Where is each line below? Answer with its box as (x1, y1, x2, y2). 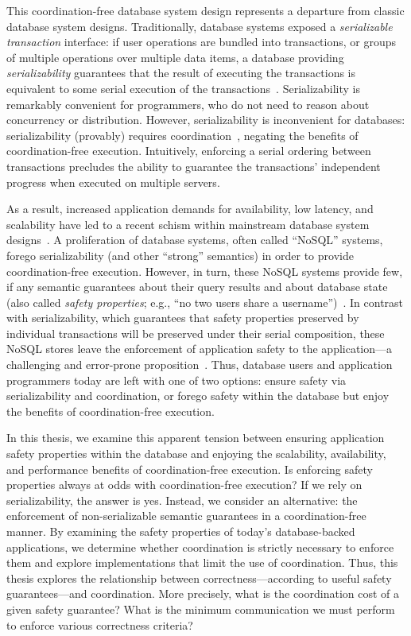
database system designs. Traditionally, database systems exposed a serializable (6, 17, 393, 34)
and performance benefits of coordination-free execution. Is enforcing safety (6, 460, 373, 477)
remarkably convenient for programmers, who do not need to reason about (6, 95, 370, 112)
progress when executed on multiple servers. (6, 173, 220, 190)
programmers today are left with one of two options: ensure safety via (6, 371, 347, 388)
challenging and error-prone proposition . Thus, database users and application (6, 356, 393, 373)
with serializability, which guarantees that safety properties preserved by (6, 309, 359, 326)
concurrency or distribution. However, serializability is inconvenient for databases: (6, 111, 405, 128)
